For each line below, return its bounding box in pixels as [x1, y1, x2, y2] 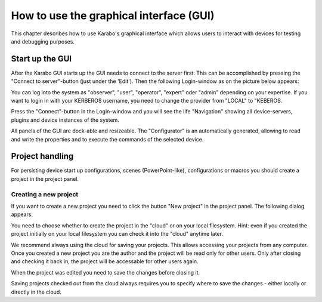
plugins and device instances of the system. [11, 116, 119, 124]
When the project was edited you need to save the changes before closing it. [11, 269, 200, 276]
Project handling [11, 151, 74, 161]
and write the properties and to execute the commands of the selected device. [11, 135, 204, 143]
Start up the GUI [11, 54, 72, 64]
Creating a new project [11, 190, 79, 198]
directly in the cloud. [11, 288, 62, 295]
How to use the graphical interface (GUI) [11, 9, 215, 22]
